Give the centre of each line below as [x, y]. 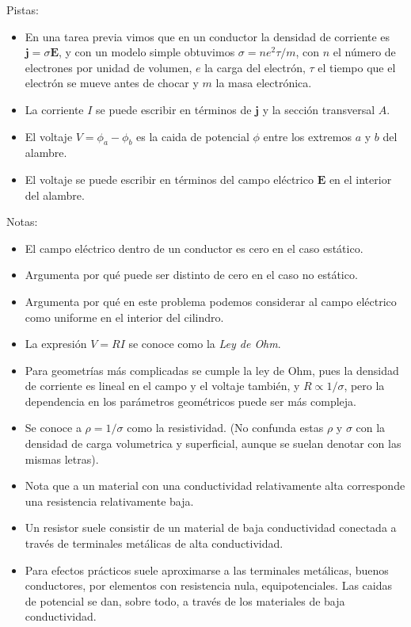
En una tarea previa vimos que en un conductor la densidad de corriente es [207, 36]
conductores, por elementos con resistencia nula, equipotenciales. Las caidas [208, 585]
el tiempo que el [357, 67]
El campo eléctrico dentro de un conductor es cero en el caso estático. [194, 248]
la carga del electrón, [255, 67]
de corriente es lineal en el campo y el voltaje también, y [162, 386]
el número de [364, 52]
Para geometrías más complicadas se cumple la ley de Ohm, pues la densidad [212, 370]
